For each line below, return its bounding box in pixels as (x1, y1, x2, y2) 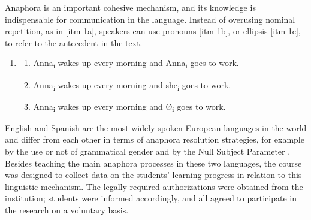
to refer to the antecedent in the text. (5, 36, 143, 49)
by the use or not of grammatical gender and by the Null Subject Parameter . (5, 144, 291, 157)
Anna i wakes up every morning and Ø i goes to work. (33, 100, 226, 114)
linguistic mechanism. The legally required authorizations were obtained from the (5, 180, 303, 192)
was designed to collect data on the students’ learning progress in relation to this (5, 168, 302, 181)
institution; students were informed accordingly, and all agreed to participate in (5, 192, 297, 204)
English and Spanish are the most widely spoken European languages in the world (5, 121, 307, 134)
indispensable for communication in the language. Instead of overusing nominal (5, 13, 295, 25)
